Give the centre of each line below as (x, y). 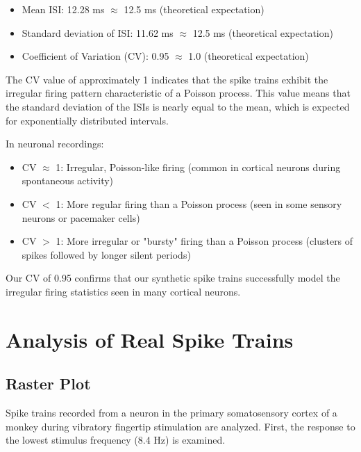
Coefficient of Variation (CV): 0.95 (95, 56)
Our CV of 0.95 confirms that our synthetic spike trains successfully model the (173, 278)
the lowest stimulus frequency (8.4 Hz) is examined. (116, 440)
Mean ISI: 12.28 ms (63, 9)
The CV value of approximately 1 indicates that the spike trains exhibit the (167, 79)
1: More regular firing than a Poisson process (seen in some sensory (199, 203)
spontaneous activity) (68, 180)
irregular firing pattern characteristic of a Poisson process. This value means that (178, 93)
